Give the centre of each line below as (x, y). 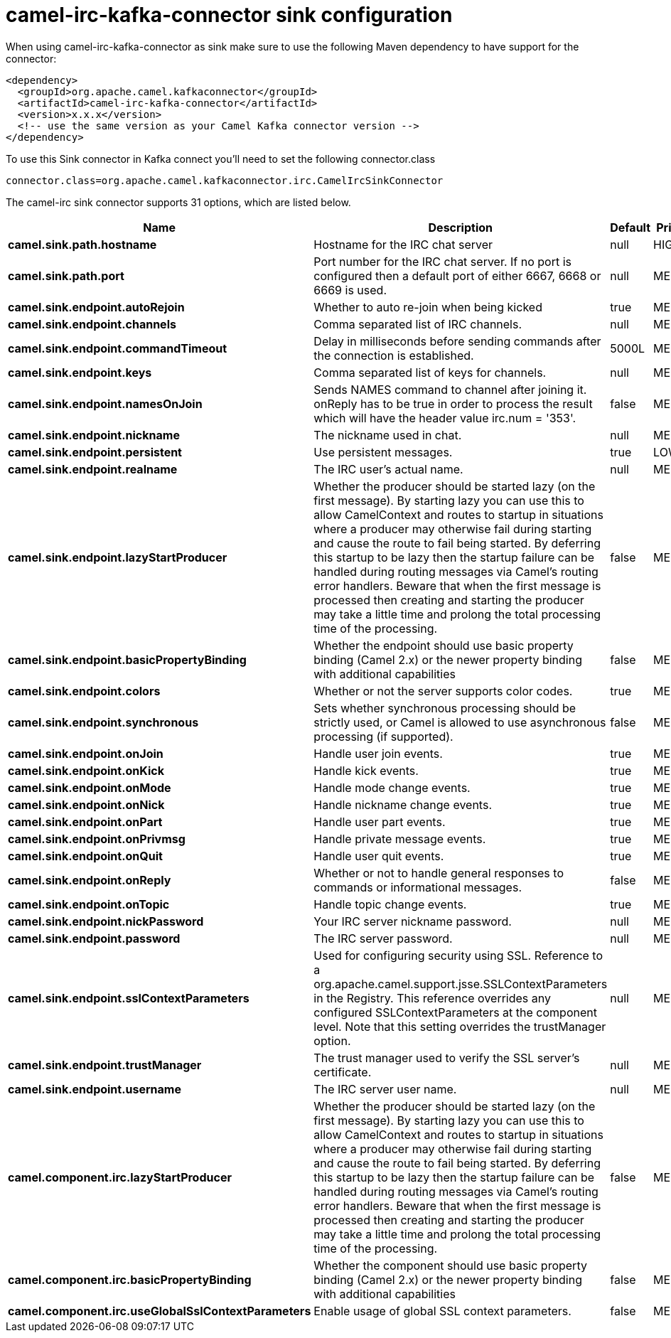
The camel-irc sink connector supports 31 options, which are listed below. (178, 202)
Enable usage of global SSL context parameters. (442, 1311)
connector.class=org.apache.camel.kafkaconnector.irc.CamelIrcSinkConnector (225, 180)
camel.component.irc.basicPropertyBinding (130, 1279)
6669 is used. (350, 290)
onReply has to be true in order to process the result (453, 403)
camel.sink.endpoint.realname (93, 469)
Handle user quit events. (379, 856)
